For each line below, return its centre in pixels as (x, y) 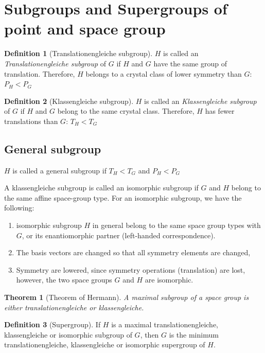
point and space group (85, 29)
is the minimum (194, 334)
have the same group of (190, 63)
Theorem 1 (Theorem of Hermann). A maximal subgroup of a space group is (127, 297)
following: (19, 208)
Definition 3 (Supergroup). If (52, 324)
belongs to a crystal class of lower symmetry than (164, 73)
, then (149, 334)
